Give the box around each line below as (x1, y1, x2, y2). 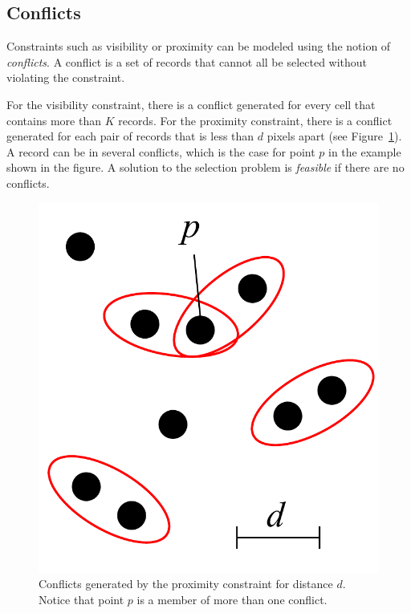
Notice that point (39, 591, 124, 607)
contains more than (6, 112, 101, 128)
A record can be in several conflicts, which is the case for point (6, 143, 315, 160)
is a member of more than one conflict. (136, 591, 328, 607)
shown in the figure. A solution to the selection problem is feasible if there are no (6, 159, 405, 176)
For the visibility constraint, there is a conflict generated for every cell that (6, 95, 376, 112)
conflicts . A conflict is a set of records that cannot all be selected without (6, 53, 368, 70)
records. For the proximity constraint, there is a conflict (118, 112, 393, 128)
